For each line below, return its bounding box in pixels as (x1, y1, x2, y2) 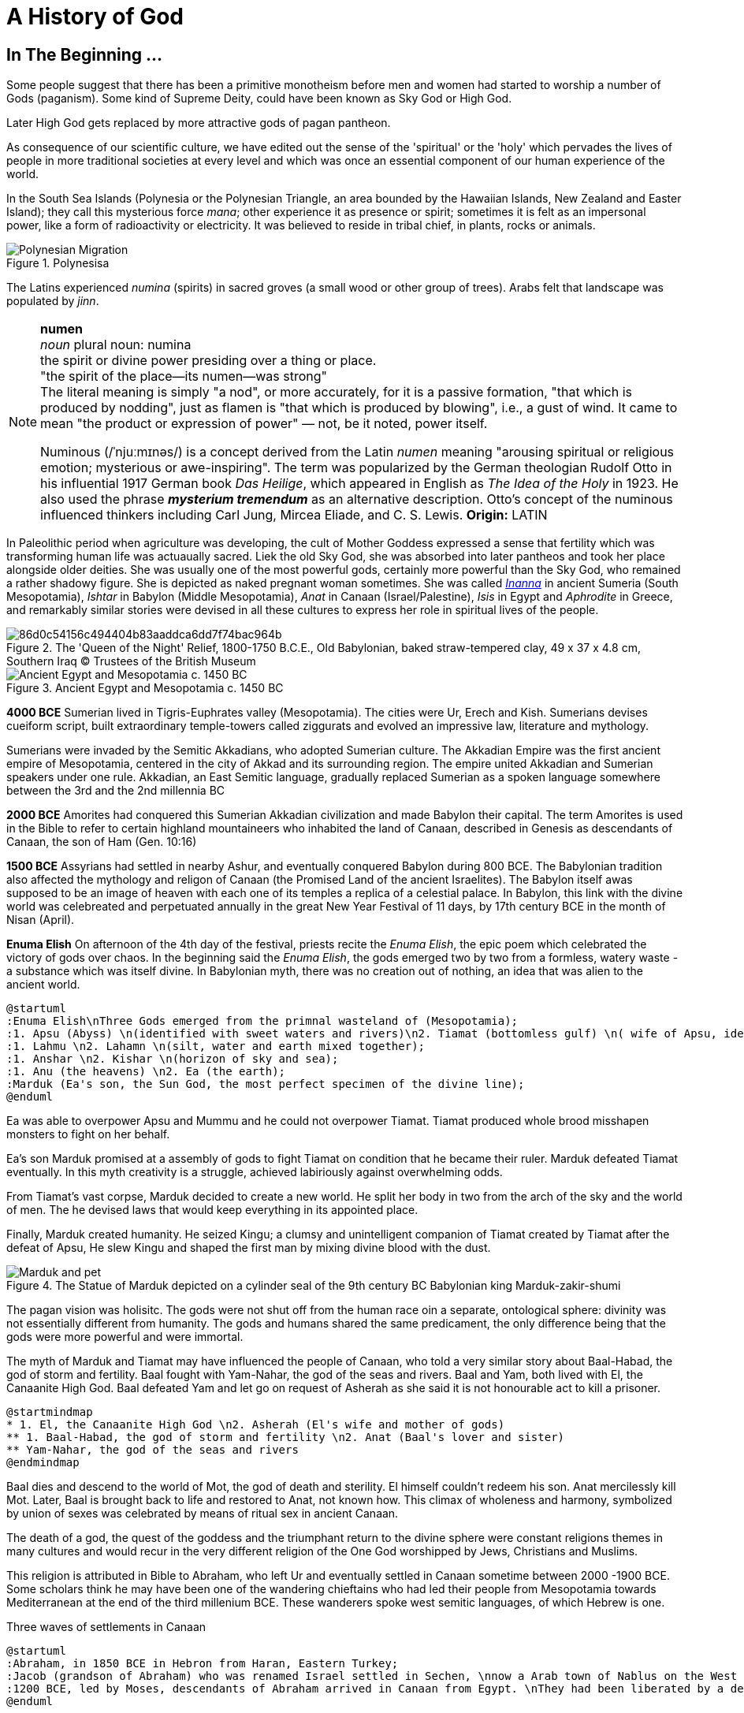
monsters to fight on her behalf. (6, 1127, 170, 1141)
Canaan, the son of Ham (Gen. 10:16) (6, 835, 197, 849)
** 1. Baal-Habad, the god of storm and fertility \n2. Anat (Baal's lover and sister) (6, 1431, 565, 1444)
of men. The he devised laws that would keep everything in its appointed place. (6, 1203, 418, 1217)
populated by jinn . (6, 294, 99, 308)
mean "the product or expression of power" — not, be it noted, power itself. (40, 415, 488, 432)
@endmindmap (6, 1456, 80, 1469)
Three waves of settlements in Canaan (6, 1620, 206, 1634)
